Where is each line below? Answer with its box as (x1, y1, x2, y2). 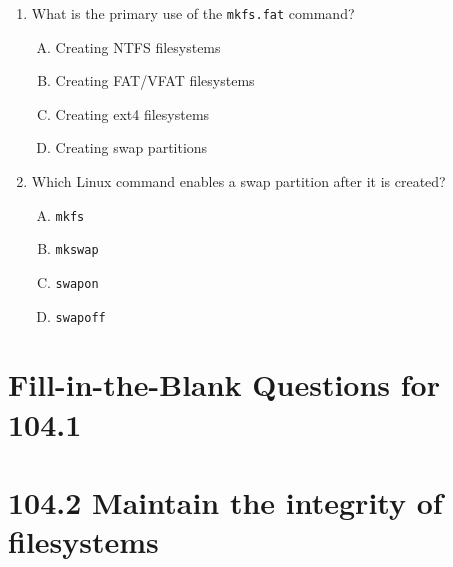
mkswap (55, 243, 99, 258)
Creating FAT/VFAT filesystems (55, 70, 255, 91)
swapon (55, 276, 99, 291)
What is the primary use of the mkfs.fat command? (31, 3, 355, 23)
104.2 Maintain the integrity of (8, 482, 443, 522)
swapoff (55, 310, 106, 325)
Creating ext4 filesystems (55, 103, 210, 124)
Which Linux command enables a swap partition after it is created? (31, 171, 446, 192)
